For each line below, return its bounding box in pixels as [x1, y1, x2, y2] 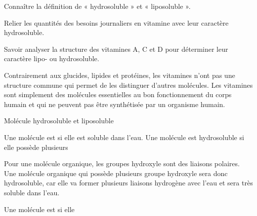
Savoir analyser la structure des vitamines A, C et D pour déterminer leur [4, 43, 228, 54]
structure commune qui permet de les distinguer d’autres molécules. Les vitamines [4, 79, 253, 90]
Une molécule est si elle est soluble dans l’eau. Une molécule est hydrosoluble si [4, 132, 244, 142]
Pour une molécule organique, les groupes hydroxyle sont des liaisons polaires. [4, 158, 240, 169]
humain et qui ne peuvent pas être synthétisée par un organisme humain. [4, 99, 225, 109]
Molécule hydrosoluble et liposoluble [4, 115, 114, 126]
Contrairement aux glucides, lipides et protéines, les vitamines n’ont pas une [4, 70, 235, 80]
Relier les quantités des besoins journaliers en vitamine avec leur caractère [4, 17, 229, 28]
